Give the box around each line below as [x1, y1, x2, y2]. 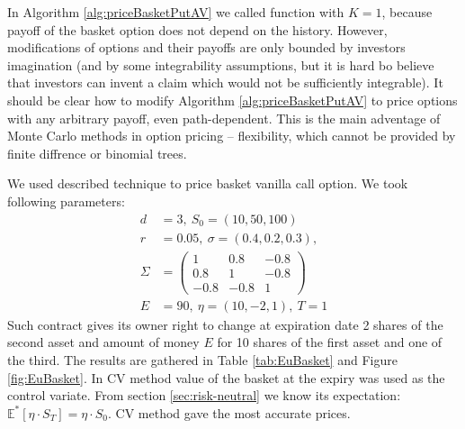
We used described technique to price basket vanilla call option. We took [7, 174, 408, 193]
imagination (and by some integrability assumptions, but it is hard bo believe [7, 55, 434, 74]
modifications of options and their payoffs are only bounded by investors [7, 38, 406, 57]
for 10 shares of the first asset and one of [217, 333, 443, 351]
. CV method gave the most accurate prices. [108, 403, 351, 422]
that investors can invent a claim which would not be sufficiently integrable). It [7, 73, 443, 92]
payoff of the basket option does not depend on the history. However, [7, 20, 388, 39]
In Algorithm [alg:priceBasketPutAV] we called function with [7, 3, 344, 21]
